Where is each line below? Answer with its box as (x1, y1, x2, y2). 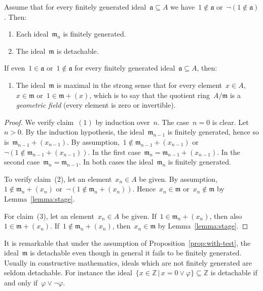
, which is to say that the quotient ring (89, 89, 210, 100)
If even (4, 62, 25, 73)
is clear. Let (212, 116, 249, 127)
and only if (4, 277, 38, 288)
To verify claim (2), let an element (4, 173, 112, 184)
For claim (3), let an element (4, 210, 94, 221)
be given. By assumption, (139, 173, 218, 184)
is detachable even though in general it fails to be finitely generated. (30, 247, 242, 258)
